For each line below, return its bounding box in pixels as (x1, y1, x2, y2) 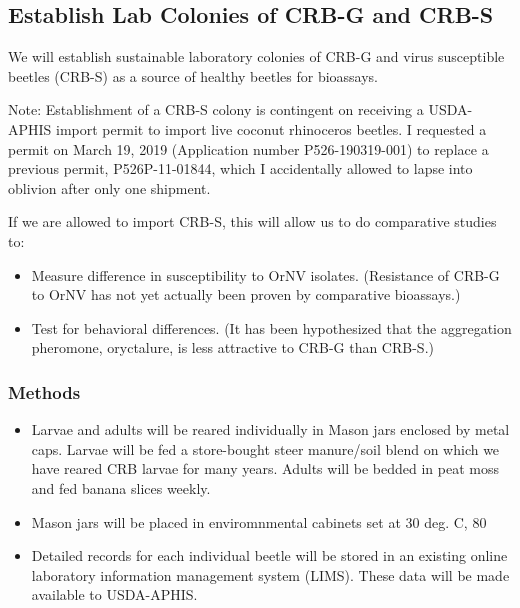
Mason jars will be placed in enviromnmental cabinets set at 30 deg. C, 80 (31, 511, 487, 532)
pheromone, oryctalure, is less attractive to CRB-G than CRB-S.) (31, 337, 434, 358)
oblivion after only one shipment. (8, 177, 211, 198)
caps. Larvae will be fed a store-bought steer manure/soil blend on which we (31, 438, 500, 459)
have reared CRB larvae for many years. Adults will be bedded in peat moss (31, 458, 499, 479)
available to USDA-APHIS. (31, 584, 198, 605)
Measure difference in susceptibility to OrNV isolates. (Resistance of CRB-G (31, 264, 500, 285)
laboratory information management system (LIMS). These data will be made (31, 564, 510, 585)
